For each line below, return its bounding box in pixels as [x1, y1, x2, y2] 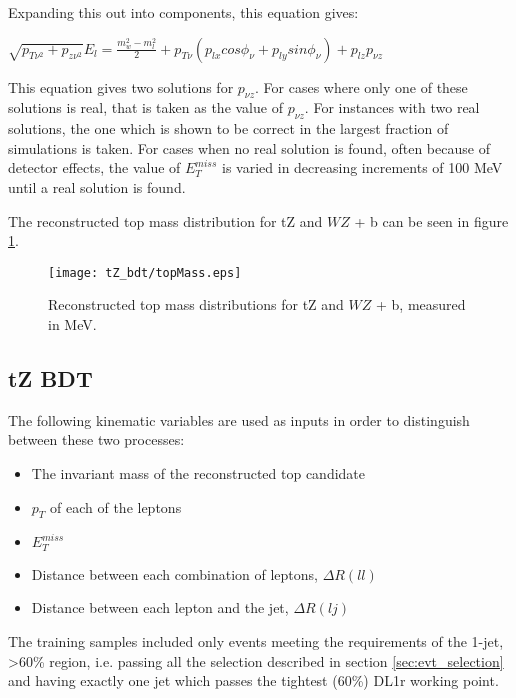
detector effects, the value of [8, 157, 181, 178]
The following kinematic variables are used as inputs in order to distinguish [8, 409, 470, 430]
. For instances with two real [304, 97, 480, 118]
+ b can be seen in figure [354, 210, 509, 231]
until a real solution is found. [8, 176, 186, 197]
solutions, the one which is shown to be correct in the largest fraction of [8, 118, 449, 139]
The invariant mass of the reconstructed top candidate [31, 462, 366, 483]
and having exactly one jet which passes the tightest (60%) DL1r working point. [8, 670, 499, 691]
